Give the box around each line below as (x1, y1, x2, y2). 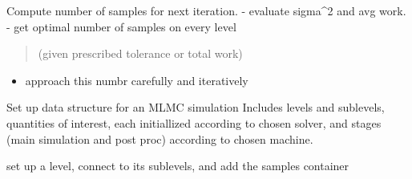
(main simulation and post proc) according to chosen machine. (6, 130, 313, 147)
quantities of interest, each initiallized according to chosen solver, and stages (6, 114, 382, 131)
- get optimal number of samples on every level (6, 18, 236, 35)
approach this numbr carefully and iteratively (25, 71, 248, 88)
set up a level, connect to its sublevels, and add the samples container (6, 157, 349, 174)
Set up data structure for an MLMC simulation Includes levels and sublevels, (6, 99, 385, 116)
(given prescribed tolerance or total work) (38, 45, 243, 62)
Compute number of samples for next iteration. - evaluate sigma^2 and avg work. (6, 2, 406, 18)
